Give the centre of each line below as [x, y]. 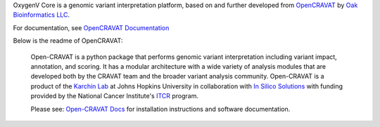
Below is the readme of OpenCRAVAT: [68, 41]
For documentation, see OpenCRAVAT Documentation [91, 27]
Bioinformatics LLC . [42, 15]
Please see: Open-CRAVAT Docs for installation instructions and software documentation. [160, 109]
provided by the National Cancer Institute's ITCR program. [115, 96]
